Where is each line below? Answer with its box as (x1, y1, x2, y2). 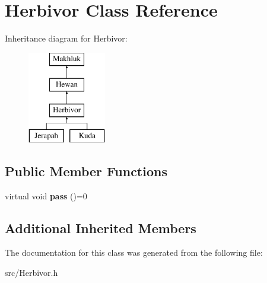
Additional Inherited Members (5, 218, 196, 237)
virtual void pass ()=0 (5, 189, 87, 202)
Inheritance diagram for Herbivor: (5, 32, 128, 44)
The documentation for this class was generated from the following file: (5, 246, 263, 259)
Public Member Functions (5, 161, 167, 180)
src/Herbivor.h (5, 266, 58, 279)
